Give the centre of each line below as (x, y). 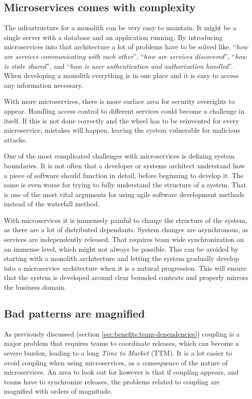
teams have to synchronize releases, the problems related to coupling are (112, 381)
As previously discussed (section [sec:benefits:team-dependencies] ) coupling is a (122, 333)
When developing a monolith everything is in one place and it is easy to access (121, 75)
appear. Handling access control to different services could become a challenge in (124, 110)
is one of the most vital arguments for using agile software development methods (124, 194)
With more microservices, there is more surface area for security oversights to (119, 101)
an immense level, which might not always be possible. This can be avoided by (121, 249)
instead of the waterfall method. (52, 204)
